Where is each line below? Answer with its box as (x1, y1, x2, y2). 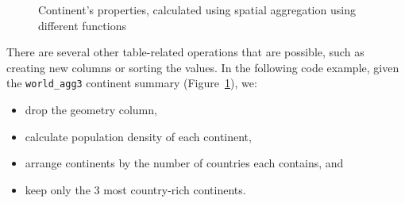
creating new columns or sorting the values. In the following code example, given (6, 59, 399, 75)
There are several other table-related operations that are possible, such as (6, 44, 364, 60)
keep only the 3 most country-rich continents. (25, 181, 246, 197)
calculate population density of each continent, (25, 128, 252, 144)
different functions (38, 17, 126, 33)
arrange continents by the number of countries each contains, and (25, 155, 344, 171)
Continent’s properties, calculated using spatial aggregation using (38, 2, 356, 17)
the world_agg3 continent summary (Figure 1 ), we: (6, 75, 257, 91)
